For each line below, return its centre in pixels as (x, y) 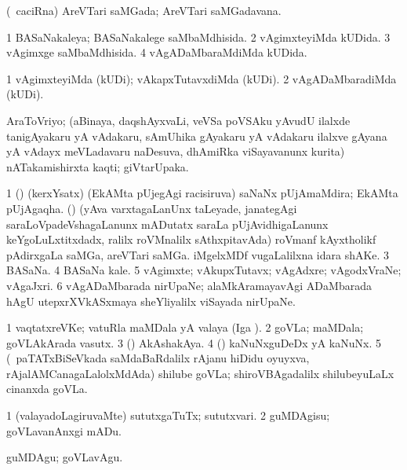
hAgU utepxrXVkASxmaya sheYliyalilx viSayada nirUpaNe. (151, 301)
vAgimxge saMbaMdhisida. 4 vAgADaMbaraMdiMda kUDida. (157, 52)
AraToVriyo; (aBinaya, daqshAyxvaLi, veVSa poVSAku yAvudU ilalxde (178, 120)
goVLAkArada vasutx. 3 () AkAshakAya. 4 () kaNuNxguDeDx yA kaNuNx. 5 (194, 342)
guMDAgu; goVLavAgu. (65, 457)
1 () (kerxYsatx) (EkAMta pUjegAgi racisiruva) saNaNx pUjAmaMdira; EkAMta (202, 193)
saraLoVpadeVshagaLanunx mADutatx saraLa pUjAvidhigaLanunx (167, 224)
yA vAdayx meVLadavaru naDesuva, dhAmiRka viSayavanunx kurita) (176, 151)
